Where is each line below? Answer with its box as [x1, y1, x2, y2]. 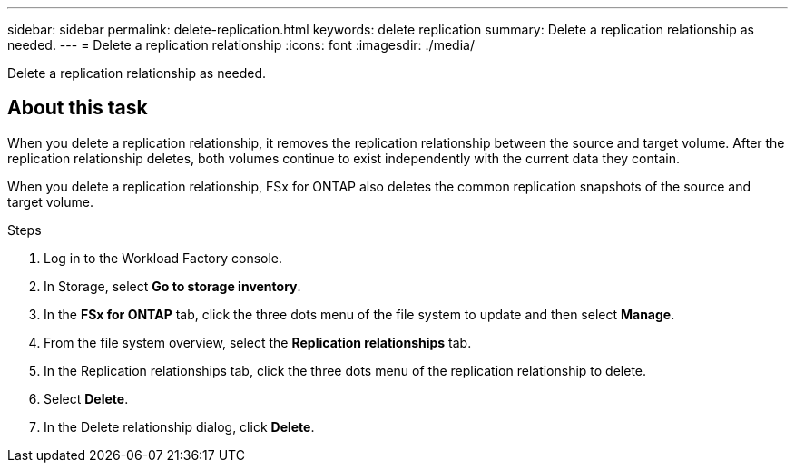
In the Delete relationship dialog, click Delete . [44, 418, 315, 435]
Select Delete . [44, 390, 129, 406]
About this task [7, 96, 148, 120]
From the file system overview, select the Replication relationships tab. [44, 334, 472, 350]
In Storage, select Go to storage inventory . [44, 278, 301, 294]
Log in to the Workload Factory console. [44, 250, 283, 266]
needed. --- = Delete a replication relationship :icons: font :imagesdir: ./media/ [7, 37, 475, 53]
